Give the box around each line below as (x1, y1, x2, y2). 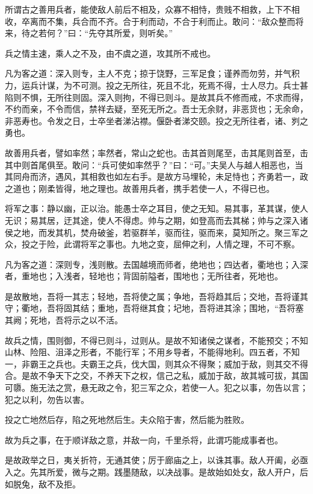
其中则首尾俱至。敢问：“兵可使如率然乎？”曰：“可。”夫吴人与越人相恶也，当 (5, 158, 303, 171)
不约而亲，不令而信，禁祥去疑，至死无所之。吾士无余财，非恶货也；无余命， (5, 103, 308, 115)
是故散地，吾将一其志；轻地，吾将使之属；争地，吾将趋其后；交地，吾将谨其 (5, 290, 308, 302)
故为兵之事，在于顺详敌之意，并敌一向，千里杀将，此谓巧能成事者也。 (5, 433, 283, 446)
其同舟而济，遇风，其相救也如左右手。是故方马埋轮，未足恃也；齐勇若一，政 (5, 170, 308, 183)
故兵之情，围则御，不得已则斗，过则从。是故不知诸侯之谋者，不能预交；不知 (5, 334, 308, 346)
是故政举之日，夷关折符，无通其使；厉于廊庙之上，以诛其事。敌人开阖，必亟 (5, 454, 308, 466)
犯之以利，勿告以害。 (5, 393, 89, 405)
